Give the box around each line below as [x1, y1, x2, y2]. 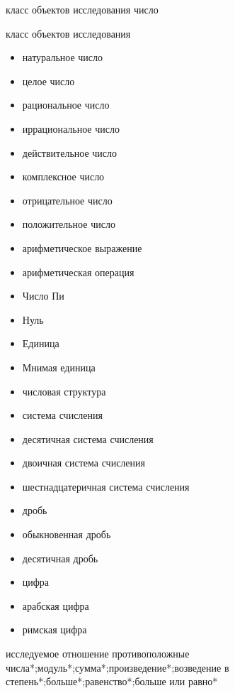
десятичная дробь [22, 550, 98, 565]
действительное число [22, 145, 117, 160]
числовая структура [22, 383, 106, 398]
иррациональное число [22, 121, 120, 136]
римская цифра [22, 622, 87, 637]
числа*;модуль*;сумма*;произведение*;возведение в [6, 660, 229, 675]
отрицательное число [22, 192, 113, 207]
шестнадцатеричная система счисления [22, 479, 190, 493]
